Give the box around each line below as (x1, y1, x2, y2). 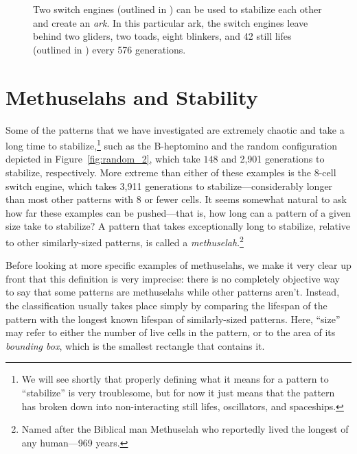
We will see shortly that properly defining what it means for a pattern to (21, 372, 329, 386)
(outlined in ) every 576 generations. (33, 42, 186, 56)
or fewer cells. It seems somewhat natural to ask (144, 192, 347, 206)
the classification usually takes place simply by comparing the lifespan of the (5, 298, 327, 312)
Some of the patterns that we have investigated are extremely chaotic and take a (5, 122, 345, 136)
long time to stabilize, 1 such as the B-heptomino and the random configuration (5, 136, 338, 152)
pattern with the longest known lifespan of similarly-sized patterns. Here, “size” (5, 311, 341, 326)
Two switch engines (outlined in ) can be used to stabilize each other (33, 2, 322, 16)
